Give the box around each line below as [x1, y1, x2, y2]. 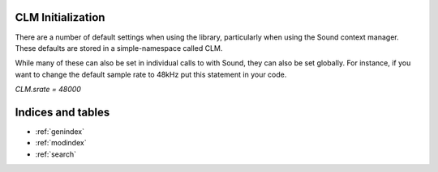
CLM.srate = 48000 [15, 85, 81, 94]
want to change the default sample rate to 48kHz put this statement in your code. [15, 69, 287, 79]
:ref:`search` [35, 149, 77, 159]
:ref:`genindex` [35, 126, 85, 136]
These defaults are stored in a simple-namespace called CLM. [15, 43, 223, 52]
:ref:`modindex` [35, 138, 87, 148]
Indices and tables [15, 105, 110, 119]
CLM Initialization [15, 10, 105, 24]
